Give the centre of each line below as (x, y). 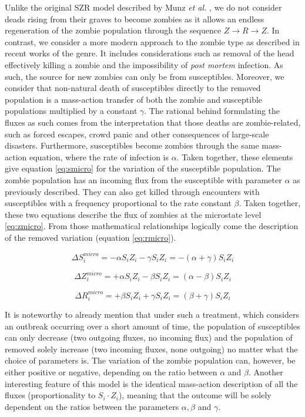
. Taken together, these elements (235, 157)
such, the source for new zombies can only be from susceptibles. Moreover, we (145, 76)
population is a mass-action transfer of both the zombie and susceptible (134, 99)
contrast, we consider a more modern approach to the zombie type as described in (152, 41)
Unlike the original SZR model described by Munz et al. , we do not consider (143, 7)
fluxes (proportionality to (50, 395)
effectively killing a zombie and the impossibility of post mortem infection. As (144, 64)
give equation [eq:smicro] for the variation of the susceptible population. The (143, 168)
